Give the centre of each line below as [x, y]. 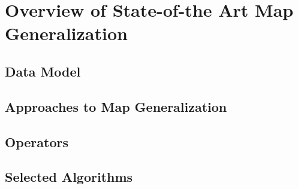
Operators [37, 141]
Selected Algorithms [69, 177]
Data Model [43, 71]
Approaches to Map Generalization [116, 106]
